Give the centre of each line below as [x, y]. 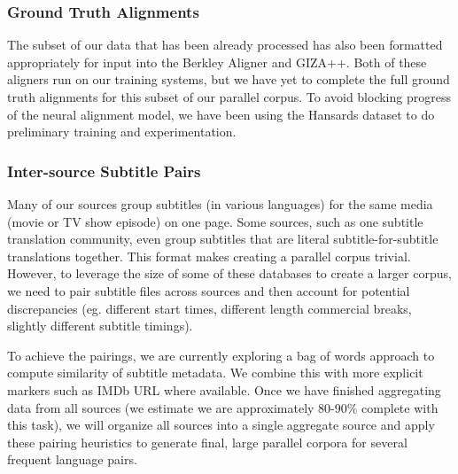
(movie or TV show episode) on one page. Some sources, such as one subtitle [215, 221]
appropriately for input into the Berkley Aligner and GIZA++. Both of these [217, 62]
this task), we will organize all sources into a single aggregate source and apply [221, 425]
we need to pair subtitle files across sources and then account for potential [209, 290]
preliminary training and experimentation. [122, 132]
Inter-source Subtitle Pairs [104, 171]
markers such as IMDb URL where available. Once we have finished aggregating [224, 389]
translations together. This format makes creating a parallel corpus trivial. [209, 256]
